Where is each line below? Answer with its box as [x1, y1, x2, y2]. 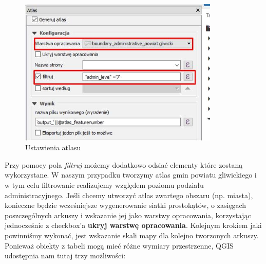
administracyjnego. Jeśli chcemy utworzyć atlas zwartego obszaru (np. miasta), [5, 189, 253, 200]
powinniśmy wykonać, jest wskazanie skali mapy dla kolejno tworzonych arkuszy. [5, 230, 259, 240]
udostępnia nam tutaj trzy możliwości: [5, 250, 126, 261]
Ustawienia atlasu [25, 142, 81, 153]
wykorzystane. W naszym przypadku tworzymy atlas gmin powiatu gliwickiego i [5, 169, 257, 180]
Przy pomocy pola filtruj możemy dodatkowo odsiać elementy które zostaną [5, 159, 243, 170]
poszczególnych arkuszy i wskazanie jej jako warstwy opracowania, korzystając [5, 209, 251, 220]
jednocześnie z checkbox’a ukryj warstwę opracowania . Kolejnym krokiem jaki [5, 220, 262, 231]
